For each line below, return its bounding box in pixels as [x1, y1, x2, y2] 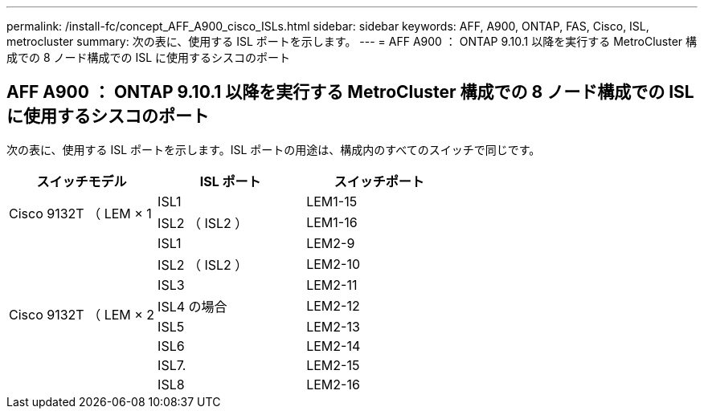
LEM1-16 [306, 214, 358, 230]
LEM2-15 [306, 356, 360, 373]
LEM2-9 [306, 234, 355, 251]
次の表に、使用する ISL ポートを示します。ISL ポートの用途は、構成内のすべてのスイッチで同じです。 [6, 142, 541, 157]
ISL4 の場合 [158, 298, 227, 315]
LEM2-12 [306, 297, 360, 314]
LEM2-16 [306, 376, 360, 393]
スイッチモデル [36, 173, 127, 189]
